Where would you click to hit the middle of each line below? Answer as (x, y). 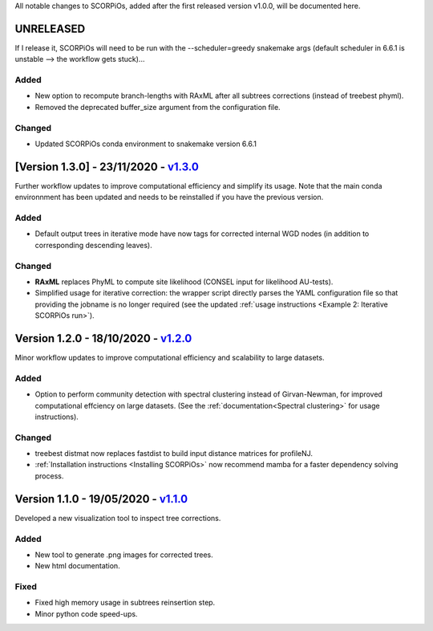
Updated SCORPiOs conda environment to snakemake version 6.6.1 (146, 144)
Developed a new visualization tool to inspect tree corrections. (118, 518)
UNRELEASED (50, 28)
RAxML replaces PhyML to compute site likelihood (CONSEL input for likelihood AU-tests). (184, 282)
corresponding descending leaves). (93, 245)
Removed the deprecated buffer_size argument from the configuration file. (158, 107)
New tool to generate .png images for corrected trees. (124, 555)
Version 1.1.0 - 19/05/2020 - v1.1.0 (101, 499)
